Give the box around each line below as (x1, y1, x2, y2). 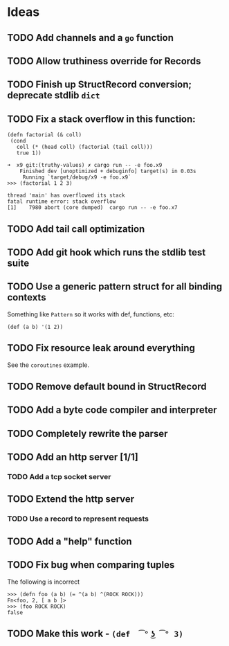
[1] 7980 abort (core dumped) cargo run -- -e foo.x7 (7, 204, 178, 211)
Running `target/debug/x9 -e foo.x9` (22, 174, 131, 181)
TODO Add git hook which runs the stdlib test (7, 246, 206, 258)
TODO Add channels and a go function (7, 32, 174, 44)
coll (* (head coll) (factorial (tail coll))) (16, 143, 154, 151)
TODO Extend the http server (7, 493, 135, 505)
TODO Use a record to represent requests (7, 514, 149, 523)
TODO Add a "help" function (7, 535, 133, 547)
